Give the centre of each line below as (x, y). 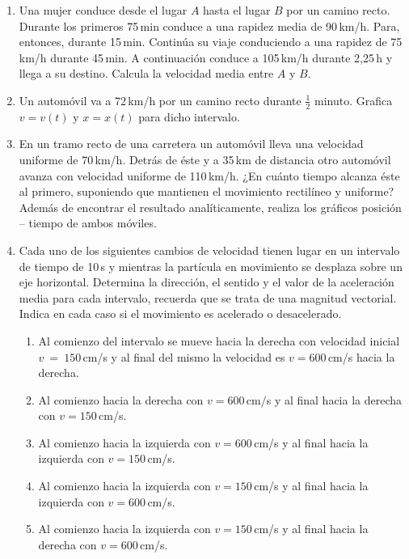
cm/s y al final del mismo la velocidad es (184, 356)
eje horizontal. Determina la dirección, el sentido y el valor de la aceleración (207, 282)
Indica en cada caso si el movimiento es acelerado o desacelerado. (180, 313)
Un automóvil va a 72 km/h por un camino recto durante (160, 100)
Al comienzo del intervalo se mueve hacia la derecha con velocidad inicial (219, 340)
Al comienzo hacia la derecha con (121, 399)
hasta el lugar (237, 10)
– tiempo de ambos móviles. (88, 223)
